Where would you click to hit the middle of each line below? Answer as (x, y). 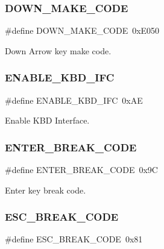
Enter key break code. (46, 190)
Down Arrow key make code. (58, 50)
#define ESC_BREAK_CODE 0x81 (74, 239)
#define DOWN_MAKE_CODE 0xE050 (82, 30)
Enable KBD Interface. (47, 120)
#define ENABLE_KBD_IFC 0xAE (74, 100)
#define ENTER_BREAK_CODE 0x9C (81, 170)
